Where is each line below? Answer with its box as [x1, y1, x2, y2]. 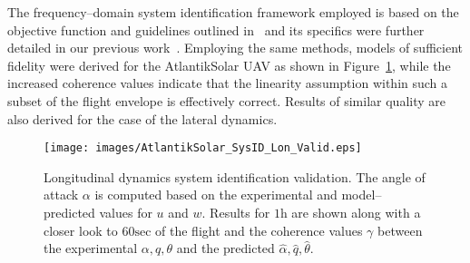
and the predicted [176, 239, 275, 258]
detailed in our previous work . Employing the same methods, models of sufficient [7, 38, 463, 57]
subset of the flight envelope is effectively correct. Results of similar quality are [7, 91, 446, 110]
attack [44, 185, 79, 204]
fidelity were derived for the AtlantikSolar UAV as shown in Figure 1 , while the [7, 55, 451, 74]
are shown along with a [291, 203, 421, 221]
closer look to [44, 220, 118, 239]
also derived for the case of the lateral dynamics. [7, 109, 278, 128]
